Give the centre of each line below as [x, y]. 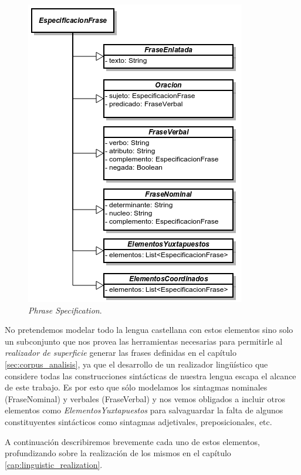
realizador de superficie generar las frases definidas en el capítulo [121, 353]
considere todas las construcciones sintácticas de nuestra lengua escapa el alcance [150, 375]
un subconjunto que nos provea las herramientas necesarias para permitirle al [144, 341]
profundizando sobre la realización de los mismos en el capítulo [118, 453]
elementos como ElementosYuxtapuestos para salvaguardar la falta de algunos [144, 410]
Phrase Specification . [65, 310]
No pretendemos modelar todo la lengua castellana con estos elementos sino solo [149, 330]
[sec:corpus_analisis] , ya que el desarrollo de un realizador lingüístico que [136, 364]
